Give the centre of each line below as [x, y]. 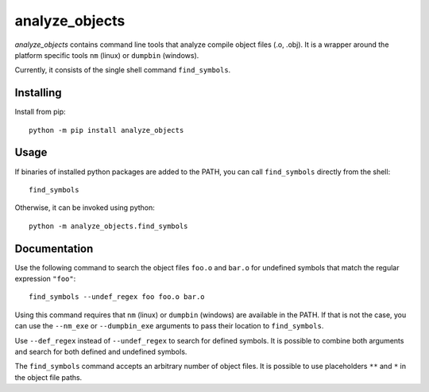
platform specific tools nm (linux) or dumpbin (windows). [107, 55]
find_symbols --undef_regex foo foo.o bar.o [117, 297]
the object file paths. [48, 377]
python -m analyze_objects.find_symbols [108, 226]
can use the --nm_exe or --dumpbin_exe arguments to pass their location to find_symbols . [169, 326]
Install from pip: [41, 112]
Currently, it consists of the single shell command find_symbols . [123, 70]
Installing [39, 93]
